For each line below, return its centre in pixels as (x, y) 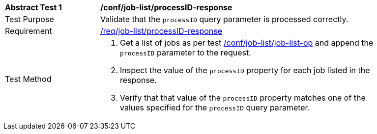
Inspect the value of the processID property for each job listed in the (245, 70)
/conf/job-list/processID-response (166, 7)
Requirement (29, 31)
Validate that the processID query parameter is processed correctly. (224, 19)
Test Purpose (29, 19)
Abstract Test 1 (33, 7)
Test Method (28, 79)
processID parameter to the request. (186, 53)
